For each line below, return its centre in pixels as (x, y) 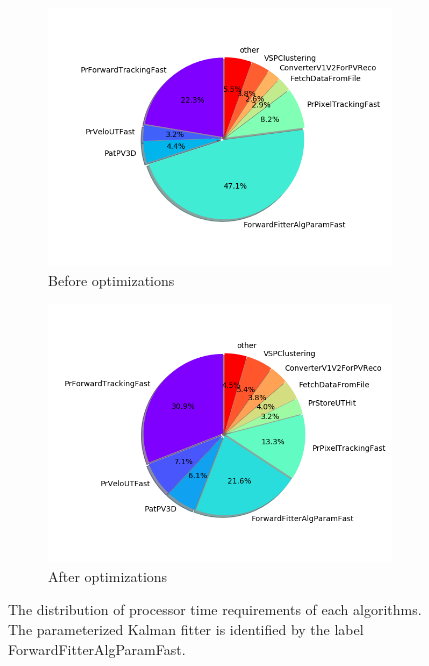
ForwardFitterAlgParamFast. (97, 648)
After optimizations (108, 575)
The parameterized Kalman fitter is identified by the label (186, 628)
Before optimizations (111, 279)
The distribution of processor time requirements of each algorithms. (215, 609)
